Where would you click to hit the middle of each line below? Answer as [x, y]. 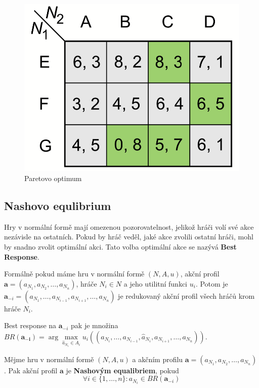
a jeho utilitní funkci [156, 283]
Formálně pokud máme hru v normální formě [74, 274]
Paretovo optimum [53, 178]
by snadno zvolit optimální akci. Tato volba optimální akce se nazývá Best [120, 247]
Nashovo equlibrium [58, 206]
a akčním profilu [158, 359]
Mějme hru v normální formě [49, 359]
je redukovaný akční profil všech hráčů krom [186, 295]
